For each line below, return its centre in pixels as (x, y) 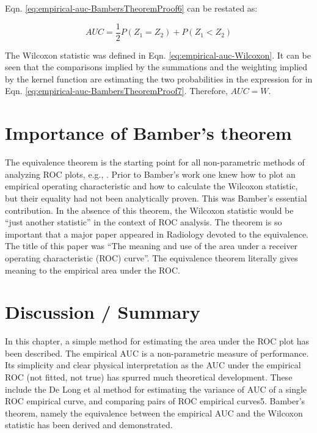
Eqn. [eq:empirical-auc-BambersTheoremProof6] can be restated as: (131, 8)
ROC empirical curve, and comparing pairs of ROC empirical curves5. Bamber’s (155, 401)
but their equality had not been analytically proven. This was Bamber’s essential (156, 198)
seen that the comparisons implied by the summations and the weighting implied (156, 67)
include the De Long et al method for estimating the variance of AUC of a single (156, 389)
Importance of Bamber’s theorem (148, 133)
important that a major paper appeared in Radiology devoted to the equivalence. (157, 234)
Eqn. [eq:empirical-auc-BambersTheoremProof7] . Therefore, (116, 91)
